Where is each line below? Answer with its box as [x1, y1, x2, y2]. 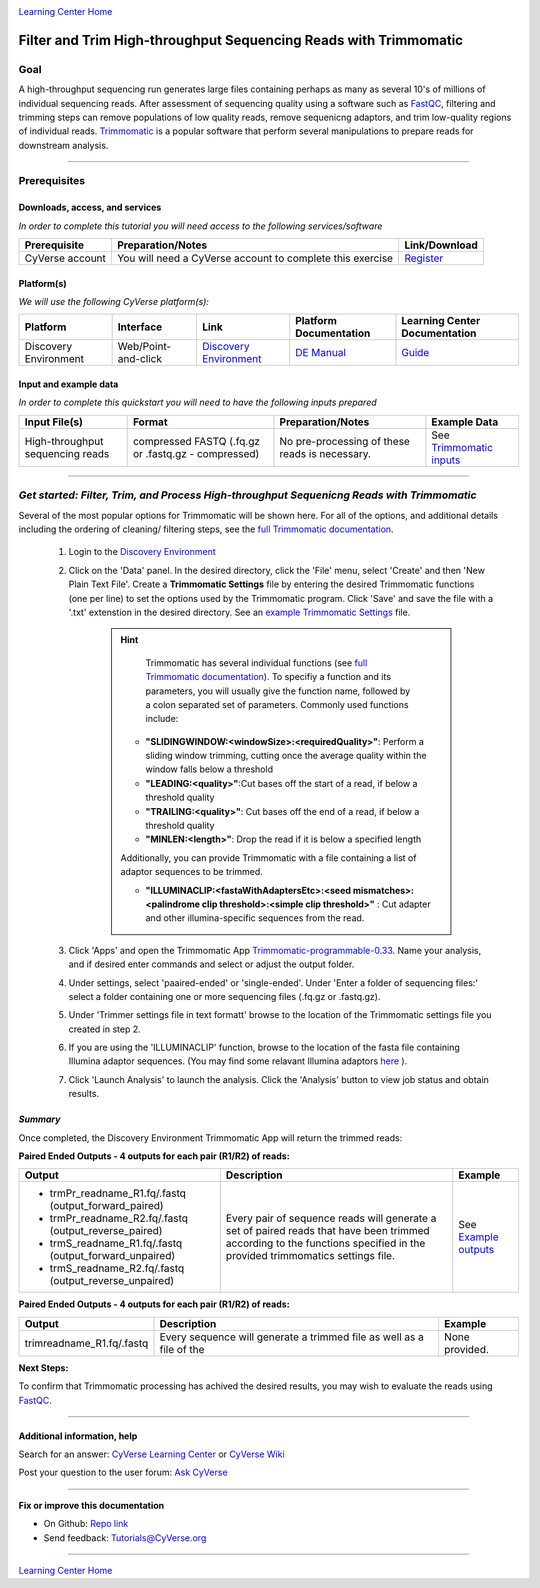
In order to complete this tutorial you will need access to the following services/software [18, 220, 383, 232]
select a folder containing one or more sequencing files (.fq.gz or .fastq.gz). [68, 990, 381, 1002]
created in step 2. [68, 1023, 141, 1035]
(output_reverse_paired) [49, 1224, 163, 1238]
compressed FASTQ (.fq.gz [132, 434, 260, 448]
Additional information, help [18, 1430, 138, 1442]
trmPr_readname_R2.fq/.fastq [49, 1211, 189, 1225]
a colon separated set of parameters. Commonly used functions [145, 698, 409, 710]
